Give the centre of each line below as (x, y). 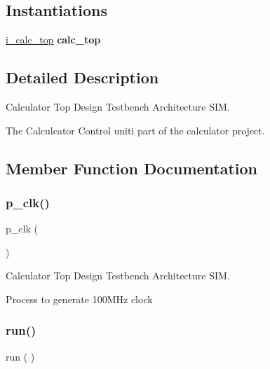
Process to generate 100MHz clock (79, 299)
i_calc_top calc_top (53, 40)
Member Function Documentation (132, 168)
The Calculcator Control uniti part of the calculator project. (135, 130)
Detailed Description (82, 77)
